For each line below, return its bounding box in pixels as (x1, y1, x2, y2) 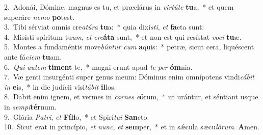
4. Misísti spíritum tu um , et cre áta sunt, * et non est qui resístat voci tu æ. (4, 31, 242, 42)
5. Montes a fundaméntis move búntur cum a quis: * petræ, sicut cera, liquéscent (4, 41, 254, 52)
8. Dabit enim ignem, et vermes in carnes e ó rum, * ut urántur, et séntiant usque (4, 91, 258, 102)
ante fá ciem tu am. (4, 51, 62, 62)
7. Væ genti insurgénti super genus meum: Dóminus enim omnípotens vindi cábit (4, 71, 254, 82)
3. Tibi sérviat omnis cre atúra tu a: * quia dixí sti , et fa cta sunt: (4, 21, 204, 32)
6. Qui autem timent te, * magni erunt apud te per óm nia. (4, 61, 193, 72)
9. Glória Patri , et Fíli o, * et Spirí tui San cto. (4, 111, 149, 122)
